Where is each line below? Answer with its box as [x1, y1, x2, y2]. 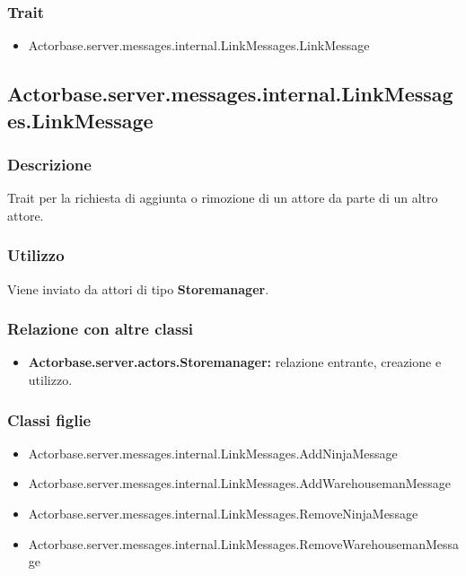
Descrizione [7, 153, 92, 175]
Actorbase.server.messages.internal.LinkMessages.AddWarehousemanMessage [28, 474, 451, 493]
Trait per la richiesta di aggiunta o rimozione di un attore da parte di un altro [7, 188, 438, 207]
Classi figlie [7, 408, 92, 431]
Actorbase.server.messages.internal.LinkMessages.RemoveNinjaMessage [28, 504, 418, 523]
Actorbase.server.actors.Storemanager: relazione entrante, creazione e [28, 353, 442, 371]
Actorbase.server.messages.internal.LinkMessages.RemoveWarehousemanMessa [28, 534, 460, 553]
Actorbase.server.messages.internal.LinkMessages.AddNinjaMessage [28, 443, 398, 462]
